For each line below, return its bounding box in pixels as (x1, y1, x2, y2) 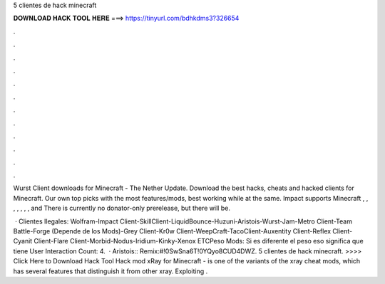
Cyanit (13, 237, 33, 246)
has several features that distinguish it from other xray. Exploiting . (13, 267, 208, 275)
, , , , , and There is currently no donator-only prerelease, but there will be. (13, 204, 231, 213)
